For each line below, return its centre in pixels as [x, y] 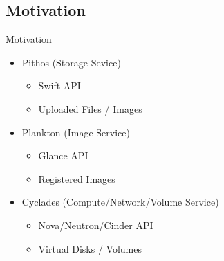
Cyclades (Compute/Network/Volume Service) [120, 202]
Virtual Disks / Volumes [90, 248]
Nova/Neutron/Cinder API [96, 225]
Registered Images [77, 178]
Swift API [59, 85]
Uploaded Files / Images [90, 108]
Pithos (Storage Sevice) [71, 62]
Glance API [63, 155]
